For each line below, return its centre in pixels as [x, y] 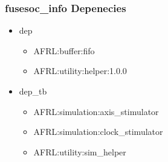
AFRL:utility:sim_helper [80, 151]
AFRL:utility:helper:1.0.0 [80, 71]
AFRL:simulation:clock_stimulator [98, 132]
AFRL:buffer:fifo [64, 50]
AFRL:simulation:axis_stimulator [96, 111]
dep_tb [33, 91]
